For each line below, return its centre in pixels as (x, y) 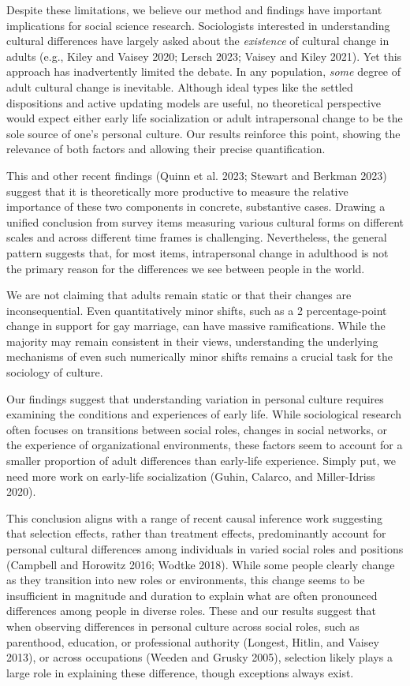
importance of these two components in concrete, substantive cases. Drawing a (196, 206)
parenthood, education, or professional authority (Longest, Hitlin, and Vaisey (193, 641)
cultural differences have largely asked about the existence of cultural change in (198, 41)
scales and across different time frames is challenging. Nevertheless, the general (197, 237)
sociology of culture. (55, 372)
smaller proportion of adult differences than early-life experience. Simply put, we (201, 461)
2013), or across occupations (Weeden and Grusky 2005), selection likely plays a (199, 657)
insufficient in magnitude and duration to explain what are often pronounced (192, 595)
